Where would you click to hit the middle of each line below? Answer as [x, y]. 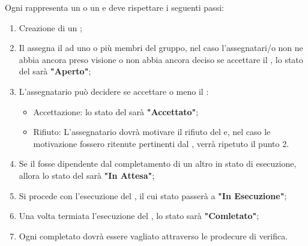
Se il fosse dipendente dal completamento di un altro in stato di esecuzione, [158, 163]
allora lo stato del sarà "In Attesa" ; [87, 175]
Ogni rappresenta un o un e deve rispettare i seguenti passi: [114, 7]
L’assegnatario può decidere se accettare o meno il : [114, 91]
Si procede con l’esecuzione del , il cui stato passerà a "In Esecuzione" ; [153, 195]
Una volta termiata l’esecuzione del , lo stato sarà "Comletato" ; [139, 216]
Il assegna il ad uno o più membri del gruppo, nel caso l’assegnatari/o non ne [161, 48]
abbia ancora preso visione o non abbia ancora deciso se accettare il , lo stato [161, 59]
